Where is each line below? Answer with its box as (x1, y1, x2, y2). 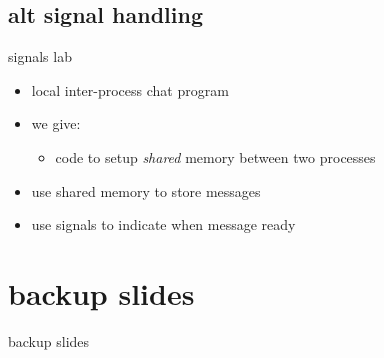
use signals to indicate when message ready (31, 214, 296, 235)
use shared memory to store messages (31, 180, 261, 201)
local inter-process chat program (31, 79, 229, 100)
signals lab (8, 46, 72, 67)
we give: (31, 113, 81, 134)
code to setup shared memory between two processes (55, 146, 376, 167)
